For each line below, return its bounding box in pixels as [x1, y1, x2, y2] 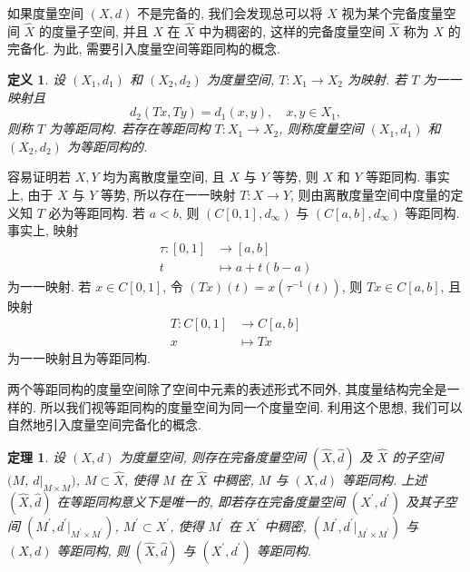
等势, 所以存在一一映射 [100, 184, 236, 203]
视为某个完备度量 [341, 4, 444, 22]
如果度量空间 [7, 4, 83, 22]
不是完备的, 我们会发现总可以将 [136, 4, 323, 22]
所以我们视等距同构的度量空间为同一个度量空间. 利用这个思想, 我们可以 [40, 397, 463, 416]
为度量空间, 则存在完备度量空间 [119, 447, 306, 466]
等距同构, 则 [56, 540, 129, 559]
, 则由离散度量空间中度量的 [290, 184, 451, 203]
